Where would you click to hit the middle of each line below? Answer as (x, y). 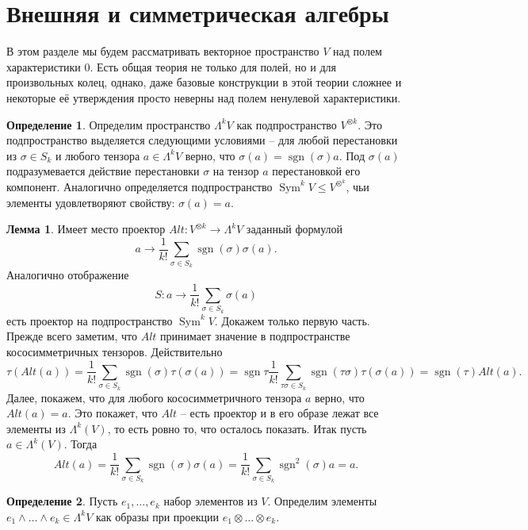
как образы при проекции (158, 516)
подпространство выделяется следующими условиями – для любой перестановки (202, 140)
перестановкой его (316, 171)
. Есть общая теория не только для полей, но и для (213, 66)
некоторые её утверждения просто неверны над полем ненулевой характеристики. (204, 97)
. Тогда (80, 444)
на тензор (236, 171)
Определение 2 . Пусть (62, 501)
